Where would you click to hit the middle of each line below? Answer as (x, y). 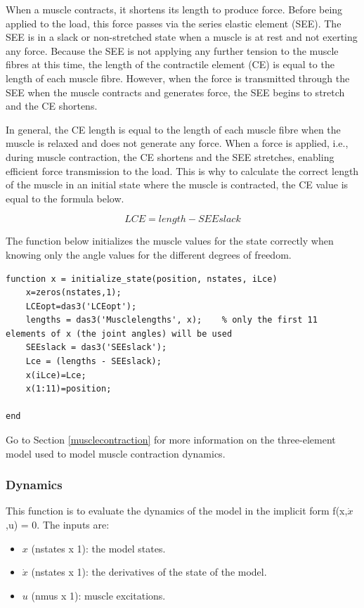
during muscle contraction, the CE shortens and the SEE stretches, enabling (170, 156)
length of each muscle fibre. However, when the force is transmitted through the (178, 78)
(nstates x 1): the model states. (98, 548)
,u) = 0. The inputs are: (58, 525)
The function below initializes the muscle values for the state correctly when (170, 241)
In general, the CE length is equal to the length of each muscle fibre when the (173, 129)
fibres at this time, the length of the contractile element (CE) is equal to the (170, 64)
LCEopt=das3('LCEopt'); (81, 306)
